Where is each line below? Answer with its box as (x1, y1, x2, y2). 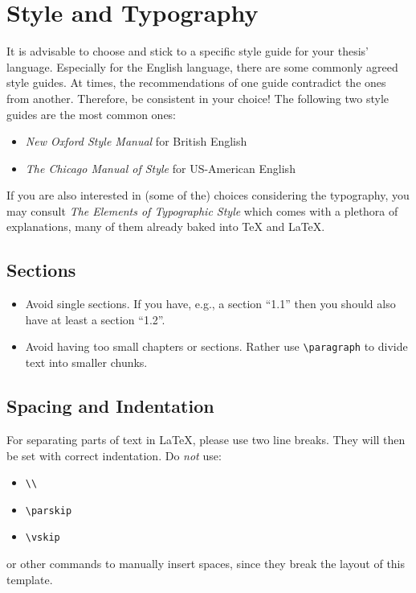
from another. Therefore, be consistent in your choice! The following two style (6, 89, 389, 106)
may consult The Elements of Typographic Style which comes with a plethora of (6, 202, 398, 219)
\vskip (25, 532, 60, 544)
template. (6, 570, 53, 587)
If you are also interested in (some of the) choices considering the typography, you (6, 187, 410, 204)
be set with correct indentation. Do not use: (6, 447, 222, 463)
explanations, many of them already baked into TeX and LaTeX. (6, 218, 325, 235)
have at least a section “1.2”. (25, 311, 165, 327)
